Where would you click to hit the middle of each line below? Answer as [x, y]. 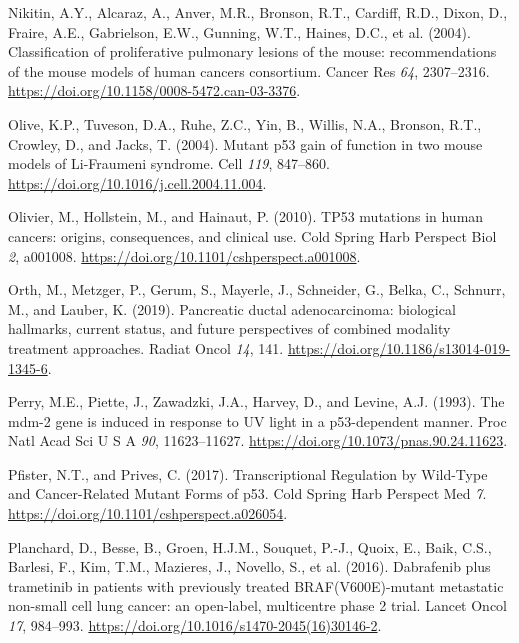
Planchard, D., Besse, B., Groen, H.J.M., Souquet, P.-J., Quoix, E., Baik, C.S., [250, 546]
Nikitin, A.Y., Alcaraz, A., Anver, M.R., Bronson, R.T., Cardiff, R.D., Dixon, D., [258, 12]
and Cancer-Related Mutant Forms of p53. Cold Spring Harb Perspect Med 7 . [247, 493]
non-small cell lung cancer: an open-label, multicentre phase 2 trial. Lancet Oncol [258, 605]
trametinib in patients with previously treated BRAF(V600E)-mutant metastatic [256, 585]
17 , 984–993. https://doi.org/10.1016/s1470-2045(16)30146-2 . [195, 625]
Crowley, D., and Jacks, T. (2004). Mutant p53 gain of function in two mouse [245, 143]
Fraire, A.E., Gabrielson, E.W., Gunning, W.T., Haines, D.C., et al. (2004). [239, 31]
